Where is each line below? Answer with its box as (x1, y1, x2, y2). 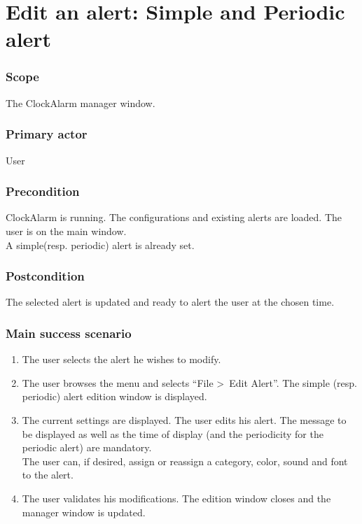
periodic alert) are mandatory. (22, 440, 152, 455)
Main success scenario (6, 324, 132, 341)
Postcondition (6, 267, 85, 285)
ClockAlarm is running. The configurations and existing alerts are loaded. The (6, 210, 342, 225)
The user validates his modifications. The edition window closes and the (22, 490, 331, 505)
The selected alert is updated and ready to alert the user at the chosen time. (6, 295, 335, 309)
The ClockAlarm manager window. (6, 95, 155, 110)
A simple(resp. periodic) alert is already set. (6, 237, 195, 252)
